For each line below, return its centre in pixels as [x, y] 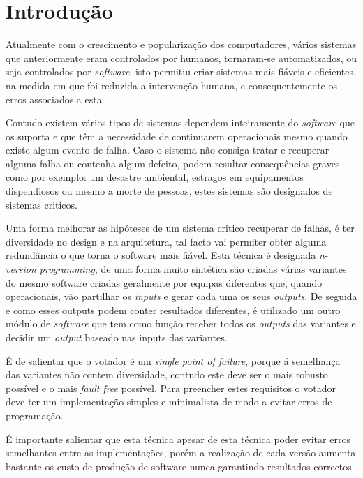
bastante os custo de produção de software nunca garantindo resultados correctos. [180, 466]
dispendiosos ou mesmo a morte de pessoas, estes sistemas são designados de [169, 191]
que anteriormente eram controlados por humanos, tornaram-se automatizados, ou [181, 58]
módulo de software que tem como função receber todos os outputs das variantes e [181, 323]
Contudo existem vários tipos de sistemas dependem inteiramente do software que [180, 122]
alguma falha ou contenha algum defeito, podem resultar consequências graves [173, 163]
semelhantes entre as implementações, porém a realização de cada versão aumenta [181, 453]
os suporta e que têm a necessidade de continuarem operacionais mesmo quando [177, 136]
